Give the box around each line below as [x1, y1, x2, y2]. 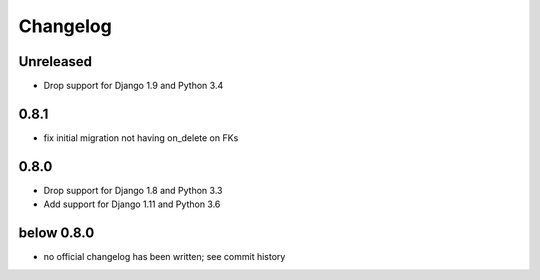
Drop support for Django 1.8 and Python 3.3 [43, 184, 223, 196]
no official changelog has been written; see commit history [43, 251, 286, 263]
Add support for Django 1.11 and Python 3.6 [43, 198, 221, 210]
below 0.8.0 [18, 225, 95, 242]
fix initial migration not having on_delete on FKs [43, 131, 239, 144]
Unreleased [18, 53, 93, 70]
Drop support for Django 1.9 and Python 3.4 [43, 80, 224, 92]
